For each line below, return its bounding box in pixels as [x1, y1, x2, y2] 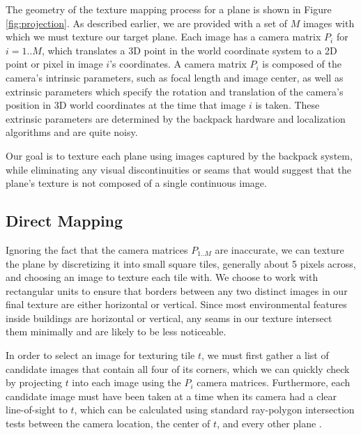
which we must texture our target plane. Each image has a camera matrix [6, 29, 321, 44]
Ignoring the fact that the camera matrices [6, 242, 188, 257]
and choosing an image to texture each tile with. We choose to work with [6, 270, 318, 284]
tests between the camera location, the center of [6, 416, 210, 431]
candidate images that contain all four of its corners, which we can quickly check [6, 361, 350, 376]
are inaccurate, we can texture [215, 242, 344, 257]
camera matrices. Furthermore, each [197, 375, 351, 390]
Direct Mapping [6, 210, 123, 231]
